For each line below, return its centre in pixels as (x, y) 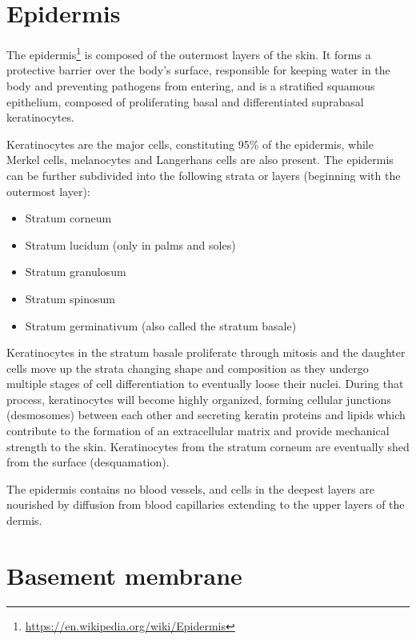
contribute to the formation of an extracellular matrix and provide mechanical (198, 431)
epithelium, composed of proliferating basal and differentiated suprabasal (185, 101)
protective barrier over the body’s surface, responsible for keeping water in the (198, 70)
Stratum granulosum (76, 272)
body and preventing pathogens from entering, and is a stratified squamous (191, 85)
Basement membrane (124, 575)
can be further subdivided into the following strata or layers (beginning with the (204, 175)
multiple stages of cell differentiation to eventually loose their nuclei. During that (205, 384)
